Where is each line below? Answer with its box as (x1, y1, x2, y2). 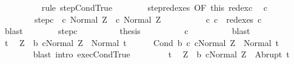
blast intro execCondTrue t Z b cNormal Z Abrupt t (33, 48, 290, 60)
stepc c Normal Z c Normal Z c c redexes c (34, 13, 262, 25)
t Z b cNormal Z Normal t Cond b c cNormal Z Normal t (4, 36, 279, 48)
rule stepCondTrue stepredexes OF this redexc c (41, 1, 268, 13)
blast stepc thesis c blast (4, 25, 250, 37)
